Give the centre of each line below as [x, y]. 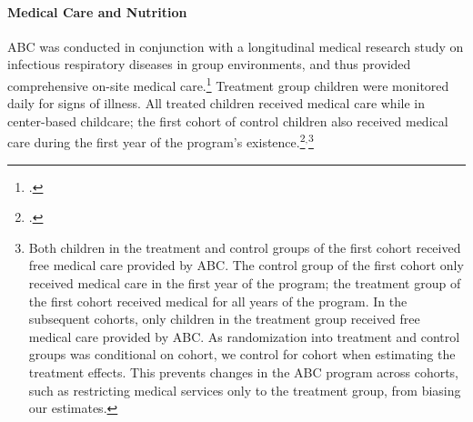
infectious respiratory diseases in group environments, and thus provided [209, 64]
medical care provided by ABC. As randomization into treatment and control [244, 336]
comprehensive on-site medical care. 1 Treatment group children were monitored [228, 84]
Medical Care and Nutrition [97, 11]
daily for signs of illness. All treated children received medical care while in [216, 103]
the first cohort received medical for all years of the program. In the [218, 301]
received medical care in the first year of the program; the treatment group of [245, 283]
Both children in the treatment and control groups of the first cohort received [245, 247]
